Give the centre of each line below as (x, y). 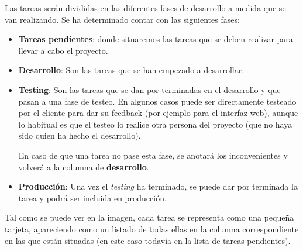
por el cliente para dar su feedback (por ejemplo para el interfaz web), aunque (158, 113)
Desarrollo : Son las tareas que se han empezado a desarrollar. (131, 70)
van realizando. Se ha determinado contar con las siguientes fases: (122, 19)
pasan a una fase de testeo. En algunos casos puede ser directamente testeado (157, 101)
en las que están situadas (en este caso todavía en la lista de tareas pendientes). (148, 240)
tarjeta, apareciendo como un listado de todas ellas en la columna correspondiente (152, 228)
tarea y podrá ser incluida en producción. (92, 197)
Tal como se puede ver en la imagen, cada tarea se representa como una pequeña (149, 217)
